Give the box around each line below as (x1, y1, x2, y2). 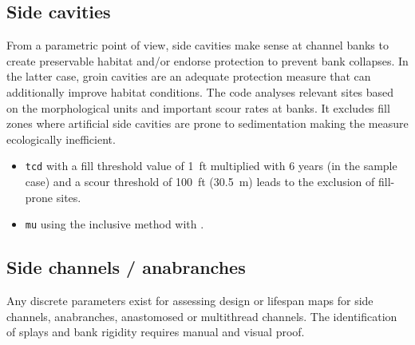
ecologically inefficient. (6, 130, 116, 147)
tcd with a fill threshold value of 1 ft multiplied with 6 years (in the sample (25, 157, 397, 174)
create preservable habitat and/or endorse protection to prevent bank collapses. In (6, 52, 409, 69)
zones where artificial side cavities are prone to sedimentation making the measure (6, 115, 409, 132)
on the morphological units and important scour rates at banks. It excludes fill (6, 99, 390, 116)
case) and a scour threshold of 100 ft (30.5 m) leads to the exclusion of (25, 173, 375, 190)
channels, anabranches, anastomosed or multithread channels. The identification (6, 307, 397, 324)
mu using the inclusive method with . (25, 216, 204, 232)
